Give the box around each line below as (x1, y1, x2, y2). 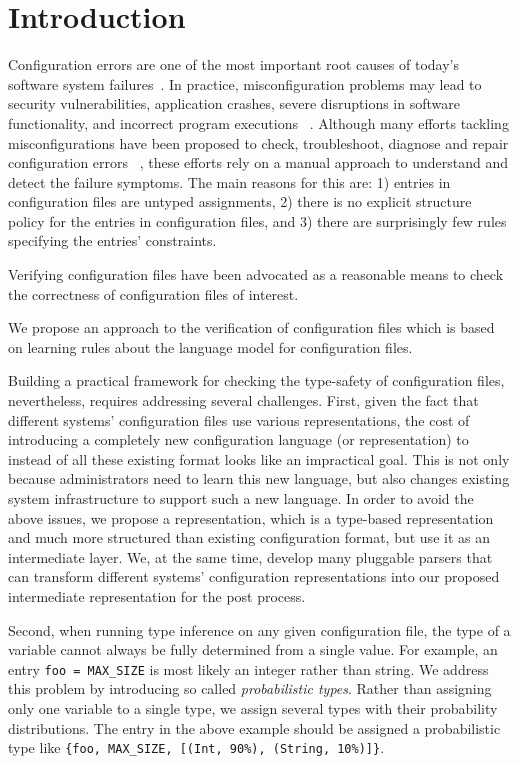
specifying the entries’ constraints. (8, 230, 217, 251)
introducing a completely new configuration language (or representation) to (8, 429, 469, 450)
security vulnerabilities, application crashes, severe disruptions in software (8, 93, 460, 114)
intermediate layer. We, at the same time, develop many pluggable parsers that (8, 546, 493, 567)
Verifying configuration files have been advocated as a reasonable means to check (8, 264, 504, 285)
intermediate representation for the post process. (8, 585, 306, 606)
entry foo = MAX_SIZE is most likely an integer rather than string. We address (8, 658, 489, 679)
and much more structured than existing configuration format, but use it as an (8, 527, 490, 548)
